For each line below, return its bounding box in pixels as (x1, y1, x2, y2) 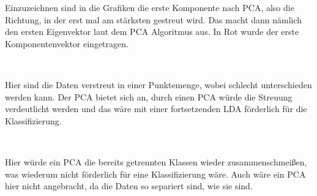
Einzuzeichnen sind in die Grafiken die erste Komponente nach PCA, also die (5, 1, 294, 13)
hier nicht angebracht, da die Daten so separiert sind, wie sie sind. (5, 179, 253, 192)
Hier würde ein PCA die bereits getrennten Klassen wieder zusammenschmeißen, (5, 155, 307, 168)
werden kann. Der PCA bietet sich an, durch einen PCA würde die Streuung (5, 90, 293, 103)
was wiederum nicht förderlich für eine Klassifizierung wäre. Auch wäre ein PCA (5, 167, 306, 180)
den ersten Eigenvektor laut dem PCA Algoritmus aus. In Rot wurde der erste (5, 25, 299, 38)
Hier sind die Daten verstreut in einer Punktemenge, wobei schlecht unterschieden (5, 78, 312, 91)
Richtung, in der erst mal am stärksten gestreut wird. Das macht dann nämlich (5, 13, 302, 26)
